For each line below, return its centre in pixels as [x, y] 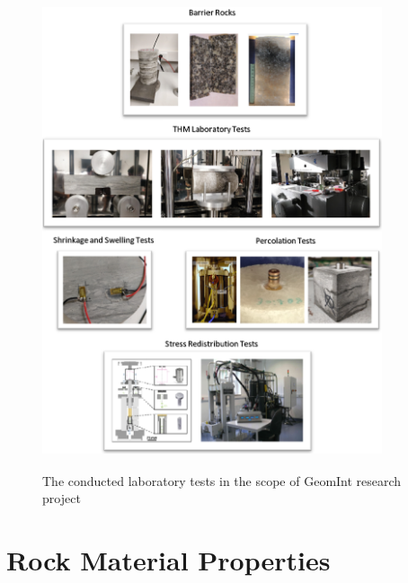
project [62, 498]
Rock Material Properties [169, 560]
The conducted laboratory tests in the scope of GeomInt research [222, 480]
